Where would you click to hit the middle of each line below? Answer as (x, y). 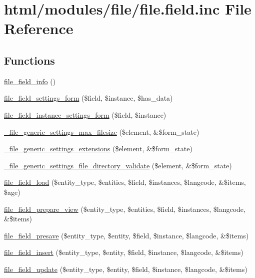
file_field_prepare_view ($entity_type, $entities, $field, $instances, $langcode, (125, 209)
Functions (29, 60)
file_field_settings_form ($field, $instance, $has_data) (88, 98)
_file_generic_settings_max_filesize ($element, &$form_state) (102, 131)
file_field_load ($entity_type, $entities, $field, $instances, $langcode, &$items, (125, 182)
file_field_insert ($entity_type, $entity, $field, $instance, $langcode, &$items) (124, 252)
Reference (39, 28)
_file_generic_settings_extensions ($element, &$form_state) (98, 149)
